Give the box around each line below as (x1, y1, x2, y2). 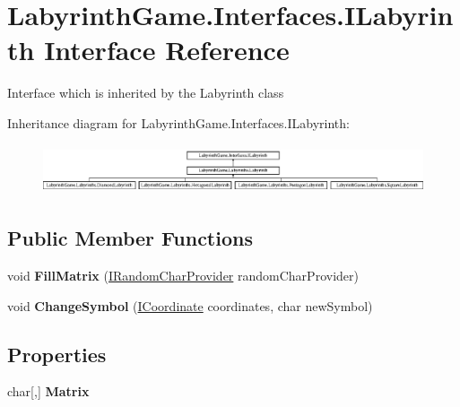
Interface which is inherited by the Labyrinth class (7, 83, 284, 102)
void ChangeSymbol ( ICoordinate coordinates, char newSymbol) (7, 296, 373, 315)
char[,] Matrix (7, 382, 90, 401)
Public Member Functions (7, 224, 253, 252)
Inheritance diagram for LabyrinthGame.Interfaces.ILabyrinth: (7, 113, 350, 132)
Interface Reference (44, 31, 290, 68)
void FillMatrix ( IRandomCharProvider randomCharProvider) (7, 265, 359, 284)
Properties (7, 340, 107, 368)
